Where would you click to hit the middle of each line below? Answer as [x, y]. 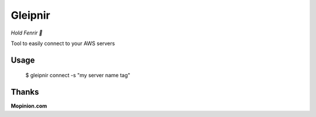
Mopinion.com [29, 106]
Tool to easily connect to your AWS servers [63, 43]
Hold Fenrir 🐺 [27, 33]
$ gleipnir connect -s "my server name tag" [78, 75]
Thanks [25, 92]
